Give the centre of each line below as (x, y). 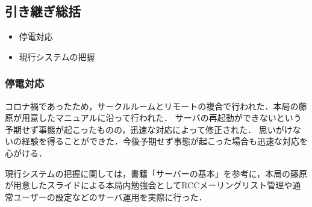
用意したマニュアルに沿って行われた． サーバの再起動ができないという (161, 118)
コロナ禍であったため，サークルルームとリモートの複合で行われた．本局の (152, 106)
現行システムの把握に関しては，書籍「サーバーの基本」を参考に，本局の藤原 (156, 173)
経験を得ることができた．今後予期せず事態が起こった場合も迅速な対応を (165, 141)
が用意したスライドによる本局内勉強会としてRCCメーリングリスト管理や (149, 185)
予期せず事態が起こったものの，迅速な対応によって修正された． (131, 129)
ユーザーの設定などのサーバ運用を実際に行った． (110, 196)
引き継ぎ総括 (43, 11)
